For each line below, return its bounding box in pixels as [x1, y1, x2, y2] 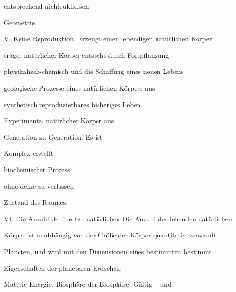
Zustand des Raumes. [4, 197, 68, 207]
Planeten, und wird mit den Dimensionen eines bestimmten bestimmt [4, 246, 212, 256]
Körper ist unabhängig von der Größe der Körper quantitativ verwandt [4, 230, 216, 240]
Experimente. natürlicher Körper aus [4, 115, 114, 126]
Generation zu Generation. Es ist [4, 131, 103, 142]
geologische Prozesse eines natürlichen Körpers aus [4, 82, 155, 92]
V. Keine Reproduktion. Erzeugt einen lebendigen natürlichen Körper [4, 34, 212, 44]
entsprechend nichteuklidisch [4, 1, 89, 11]
